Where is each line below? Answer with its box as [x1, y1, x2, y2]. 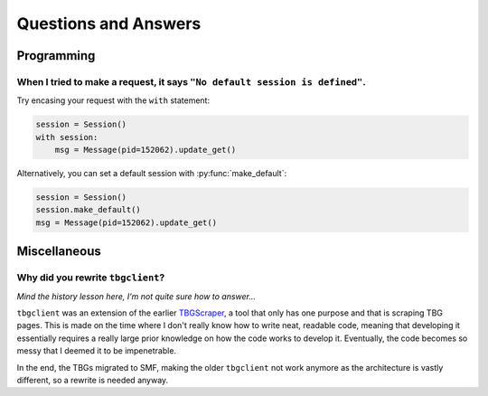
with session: [35, 132, 99, 142]
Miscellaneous [16, 244, 101, 259]
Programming [16, 48, 96, 63]
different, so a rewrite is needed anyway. [16, 374, 169, 385]
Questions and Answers [16, 14, 202, 33]
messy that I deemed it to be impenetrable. [16, 345, 176, 356]
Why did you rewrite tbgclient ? [16, 271, 165, 284]
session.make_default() [35, 204, 142, 215]
